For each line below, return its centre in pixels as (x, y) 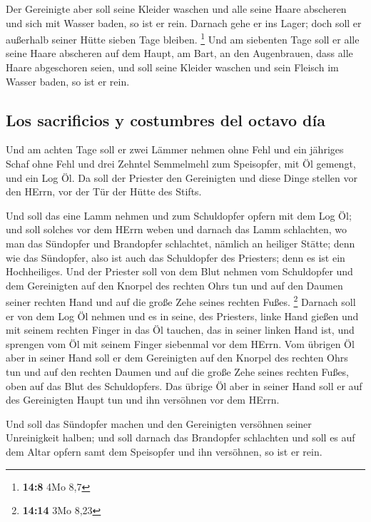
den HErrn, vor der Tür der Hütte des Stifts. (104, 191)
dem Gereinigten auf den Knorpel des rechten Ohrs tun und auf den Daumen (174, 285)
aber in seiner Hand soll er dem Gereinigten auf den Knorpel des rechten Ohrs (177, 358)
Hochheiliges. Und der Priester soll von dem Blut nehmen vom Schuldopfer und (179, 271)
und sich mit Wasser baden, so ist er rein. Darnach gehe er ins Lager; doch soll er (184, 22)
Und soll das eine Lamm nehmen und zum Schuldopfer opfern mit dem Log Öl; (179, 215)
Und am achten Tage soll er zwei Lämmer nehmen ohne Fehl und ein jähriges (175, 149)
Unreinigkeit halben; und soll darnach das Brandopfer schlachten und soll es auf (181, 437)
